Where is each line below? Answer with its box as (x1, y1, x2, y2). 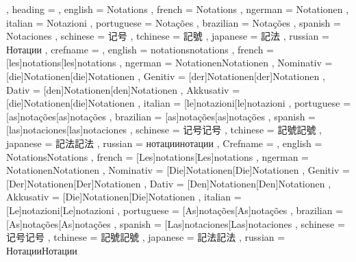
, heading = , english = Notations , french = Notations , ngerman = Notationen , (6, 2, 349, 16)
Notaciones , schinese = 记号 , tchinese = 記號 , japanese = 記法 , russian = (6, 29, 329, 43)
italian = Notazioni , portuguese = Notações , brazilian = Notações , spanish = (6, 15, 341, 29)
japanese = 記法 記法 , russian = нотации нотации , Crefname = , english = (6, 135, 322, 150)
